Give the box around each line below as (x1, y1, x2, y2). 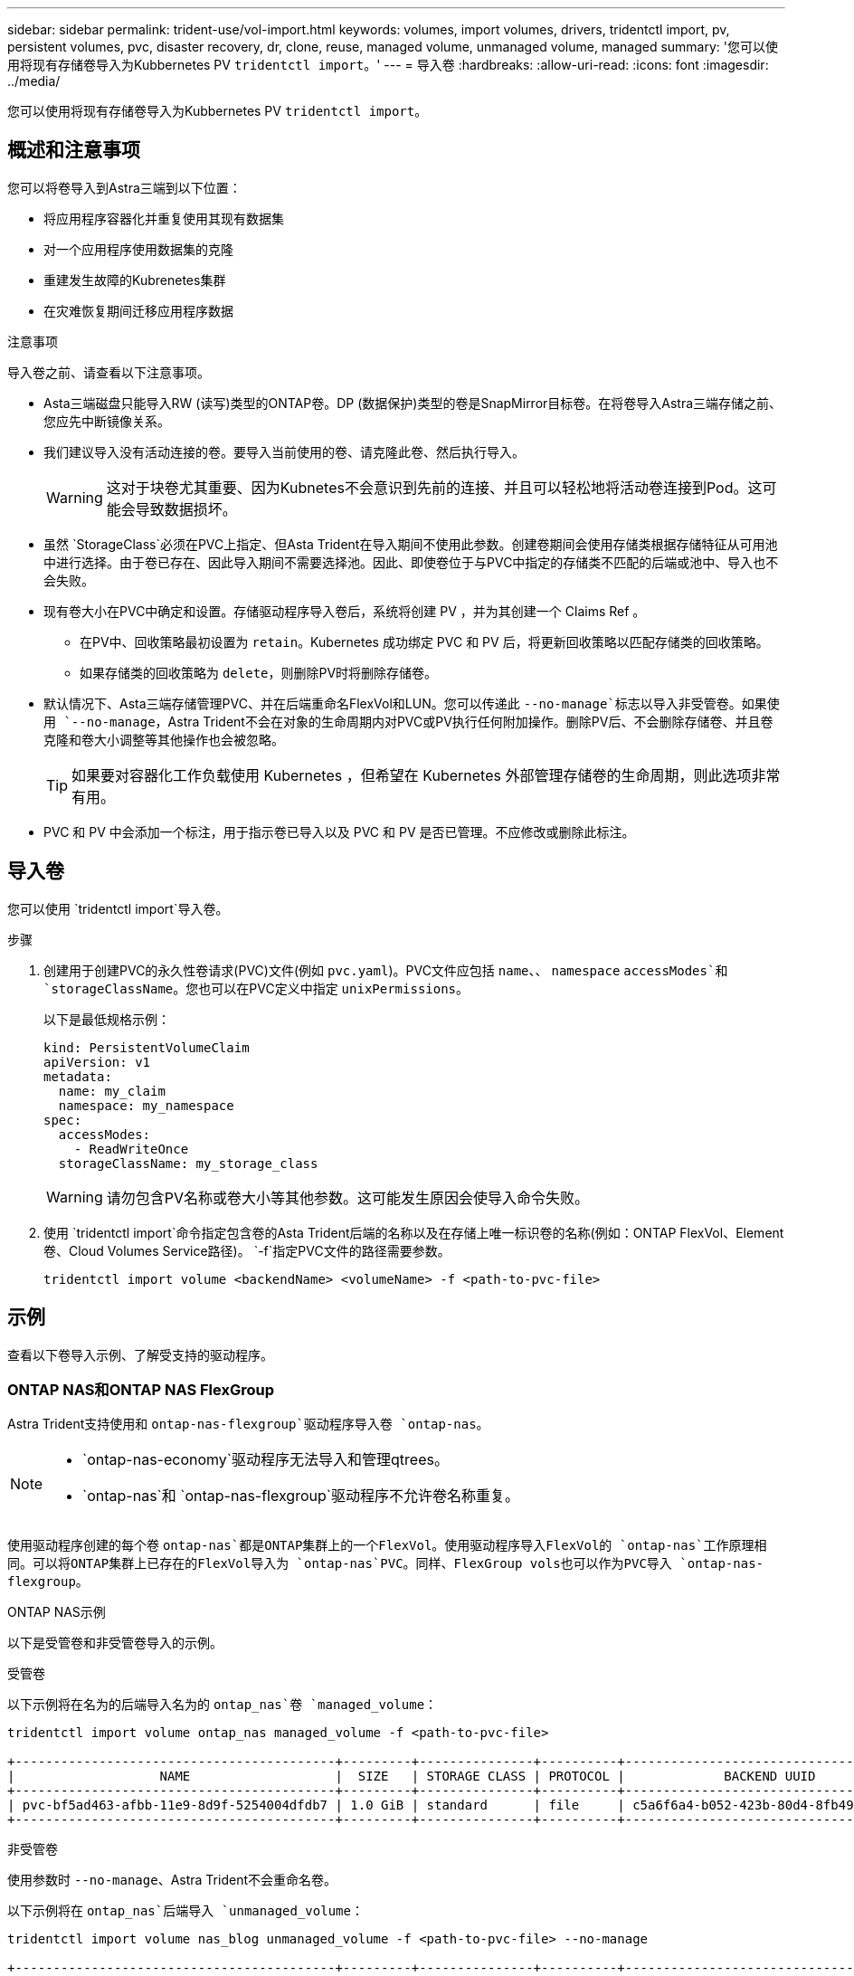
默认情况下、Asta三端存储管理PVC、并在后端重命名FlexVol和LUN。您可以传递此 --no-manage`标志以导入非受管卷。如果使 (43, 695, 780, 711)
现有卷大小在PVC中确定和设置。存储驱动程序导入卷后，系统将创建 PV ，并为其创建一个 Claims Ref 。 (43, 603, 646, 619)
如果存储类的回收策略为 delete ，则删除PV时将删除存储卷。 (80, 664, 438, 680)
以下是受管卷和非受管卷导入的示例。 (7, 1635, 223, 1651)
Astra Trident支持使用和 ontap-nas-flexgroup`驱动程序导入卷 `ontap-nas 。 (7, 1416, 489, 1432)
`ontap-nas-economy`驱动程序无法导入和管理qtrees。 (82, 1450, 449, 1469)
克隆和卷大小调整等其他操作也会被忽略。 (43, 731, 284, 747)
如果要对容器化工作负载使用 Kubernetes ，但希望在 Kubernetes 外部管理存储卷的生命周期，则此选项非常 (71, 765, 781, 784)
